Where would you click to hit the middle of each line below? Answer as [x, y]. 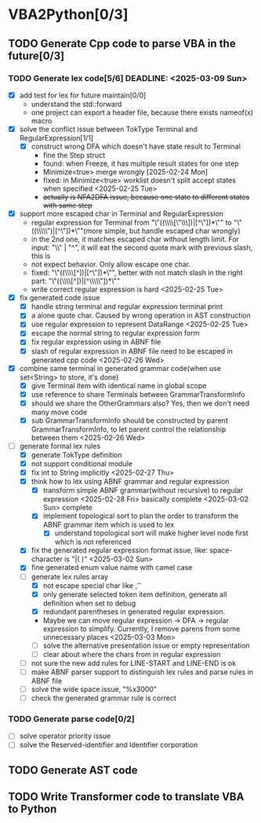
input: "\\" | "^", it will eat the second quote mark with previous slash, [142, 248]
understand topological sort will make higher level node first [151, 533]
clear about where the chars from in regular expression [132, 654]
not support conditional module [82, 464]
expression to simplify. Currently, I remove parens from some [141, 628]
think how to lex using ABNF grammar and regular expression [130, 482]
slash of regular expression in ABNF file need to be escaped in [132, 351]
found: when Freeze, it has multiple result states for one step [141, 163]
